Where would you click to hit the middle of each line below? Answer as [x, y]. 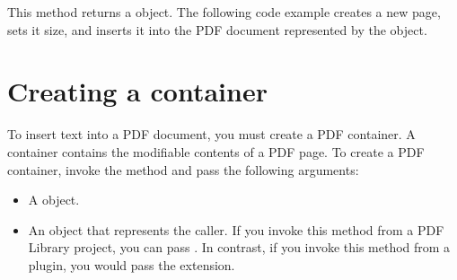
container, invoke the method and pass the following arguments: [183, 169]
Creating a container [137, 91]
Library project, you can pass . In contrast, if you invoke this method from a [239, 247]
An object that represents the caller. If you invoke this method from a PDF [236, 229]
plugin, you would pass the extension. [132, 264]
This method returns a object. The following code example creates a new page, [224, 12]
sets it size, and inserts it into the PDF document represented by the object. [217, 29]
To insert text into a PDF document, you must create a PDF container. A [211, 134]
